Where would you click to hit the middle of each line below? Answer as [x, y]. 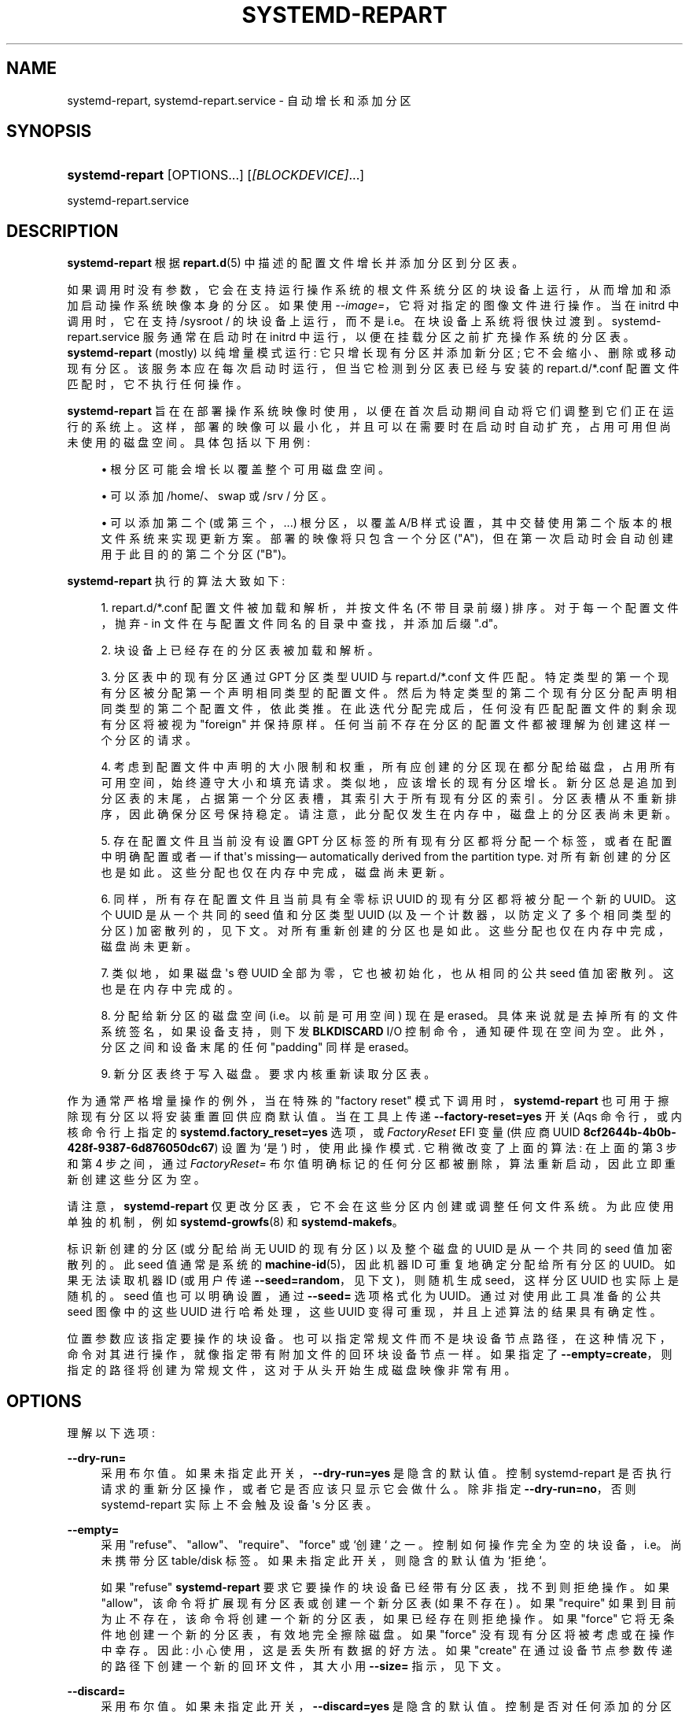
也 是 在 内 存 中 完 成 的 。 [170, 989]
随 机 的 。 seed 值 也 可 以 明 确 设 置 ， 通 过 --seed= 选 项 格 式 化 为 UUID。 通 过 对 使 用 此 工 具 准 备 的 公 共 [364, 1296]
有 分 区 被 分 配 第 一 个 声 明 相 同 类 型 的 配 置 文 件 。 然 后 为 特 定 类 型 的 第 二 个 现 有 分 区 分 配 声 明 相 [389, 693]
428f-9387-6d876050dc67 [141, 1148]
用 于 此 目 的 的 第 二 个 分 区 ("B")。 [197, 554]
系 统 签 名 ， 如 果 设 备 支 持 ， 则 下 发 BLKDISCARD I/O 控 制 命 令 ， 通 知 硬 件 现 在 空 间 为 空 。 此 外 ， [385, 1032]
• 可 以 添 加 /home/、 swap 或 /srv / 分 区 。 [217, 496]
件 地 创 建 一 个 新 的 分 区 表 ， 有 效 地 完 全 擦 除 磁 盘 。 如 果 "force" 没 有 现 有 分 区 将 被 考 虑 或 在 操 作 [388, 1635]
